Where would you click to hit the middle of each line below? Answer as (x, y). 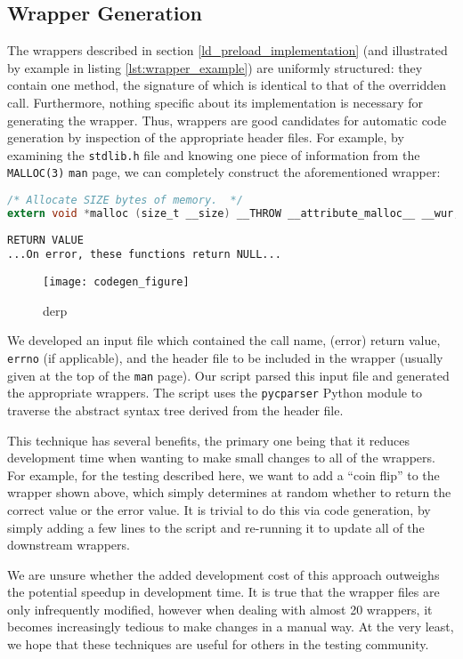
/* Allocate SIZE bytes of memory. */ (125, 201)
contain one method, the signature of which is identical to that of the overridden (227, 85)
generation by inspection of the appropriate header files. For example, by (206, 137)
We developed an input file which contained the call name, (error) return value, (224, 340)
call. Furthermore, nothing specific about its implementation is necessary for (215, 102)
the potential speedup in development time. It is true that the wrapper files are (223, 592)
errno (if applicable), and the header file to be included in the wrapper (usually (225, 357)
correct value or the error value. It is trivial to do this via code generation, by (219, 509)
